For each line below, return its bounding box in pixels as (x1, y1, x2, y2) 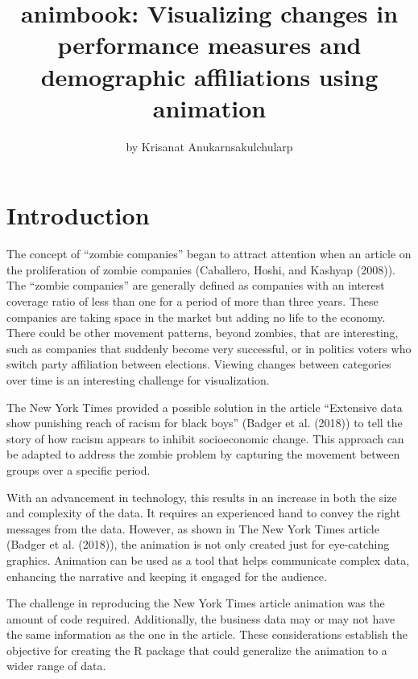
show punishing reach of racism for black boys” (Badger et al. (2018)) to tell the (6, 414, 403, 431)
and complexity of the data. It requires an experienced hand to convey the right (6, 504, 401, 521)
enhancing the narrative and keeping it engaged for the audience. (6, 567, 327, 584)
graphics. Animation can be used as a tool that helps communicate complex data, (6, 551, 410, 568)
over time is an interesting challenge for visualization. (6, 371, 270, 388)
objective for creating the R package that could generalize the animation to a (6, 641, 387, 658)
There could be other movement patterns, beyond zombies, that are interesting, (6, 324, 399, 341)
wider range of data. (6, 657, 106, 674)
